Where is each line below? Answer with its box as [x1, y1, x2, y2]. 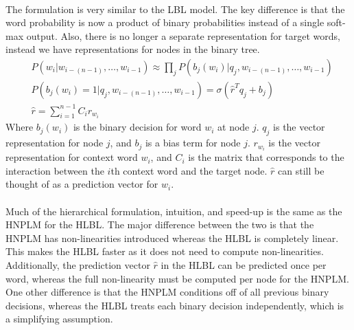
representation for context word [5, 150, 138, 164]
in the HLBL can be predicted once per [161, 258, 327, 272]
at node [217, 120, 250, 134]
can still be [278, 163, 324, 177]
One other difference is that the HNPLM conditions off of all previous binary [5, 285, 329, 299]
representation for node [5, 135, 104, 150]
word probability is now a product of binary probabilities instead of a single [5, 15, 324, 30]
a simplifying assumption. [5, 311, 113, 326]
